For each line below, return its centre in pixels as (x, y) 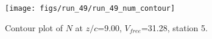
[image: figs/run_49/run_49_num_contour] (90, 8)
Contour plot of (34, 27)
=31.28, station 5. (174, 27)
